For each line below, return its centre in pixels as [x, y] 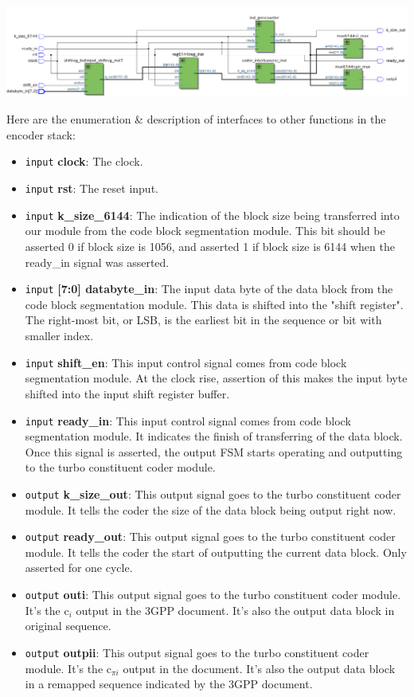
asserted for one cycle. [79, 568]
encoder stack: [41, 134]
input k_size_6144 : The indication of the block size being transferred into [212, 215]
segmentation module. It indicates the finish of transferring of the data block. [214, 436]
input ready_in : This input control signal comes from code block [188, 420]
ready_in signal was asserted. [97, 262]
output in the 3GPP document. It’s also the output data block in [235, 610]
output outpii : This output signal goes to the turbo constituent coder [197, 652]
